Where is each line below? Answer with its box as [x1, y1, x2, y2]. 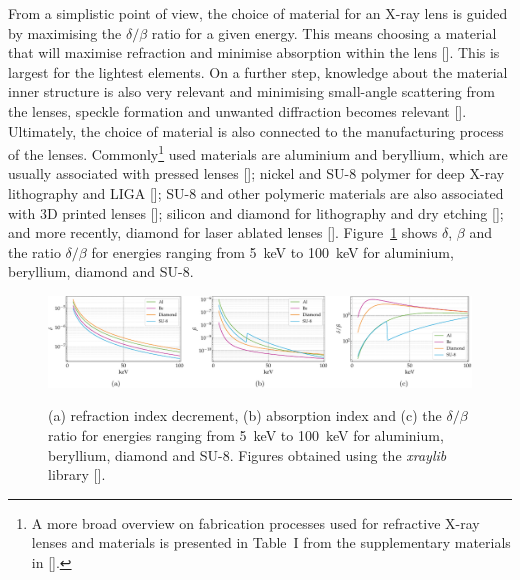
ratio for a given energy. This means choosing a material [151, 22, 497, 43]
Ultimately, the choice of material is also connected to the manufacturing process [8, 120, 504, 141]
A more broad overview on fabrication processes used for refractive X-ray [31, 512, 480, 533]
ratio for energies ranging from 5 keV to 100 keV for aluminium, [48, 425, 444, 446]
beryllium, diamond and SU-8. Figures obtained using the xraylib [48, 444, 447, 465]
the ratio [8, 241, 61, 262]
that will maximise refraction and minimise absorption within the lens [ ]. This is [8, 42, 500, 63]
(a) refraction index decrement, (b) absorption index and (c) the [48, 405, 442, 426]
